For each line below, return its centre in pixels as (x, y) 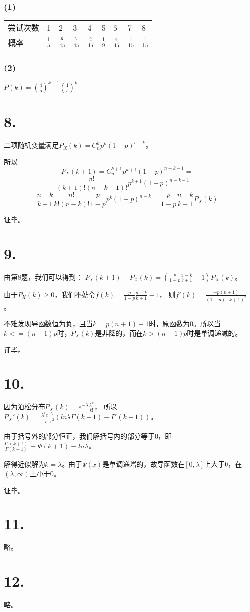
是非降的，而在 (119, 333)
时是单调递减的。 (215, 333)
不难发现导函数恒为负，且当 (48, 323)
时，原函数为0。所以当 (185, 323)
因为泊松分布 (24, 407)
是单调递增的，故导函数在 (144, 464)
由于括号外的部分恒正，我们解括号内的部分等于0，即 (88, 436)
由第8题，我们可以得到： (43, 276)
